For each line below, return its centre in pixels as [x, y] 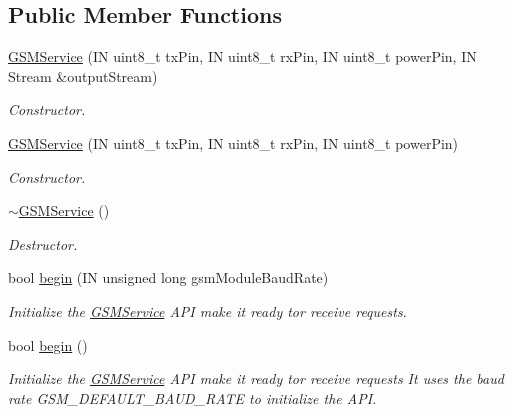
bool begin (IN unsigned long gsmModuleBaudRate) [168, 277]
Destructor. [43, 243]
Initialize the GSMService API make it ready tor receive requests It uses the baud [256, 378]
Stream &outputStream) [83, 75]
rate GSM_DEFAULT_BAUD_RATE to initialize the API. [192, 397]
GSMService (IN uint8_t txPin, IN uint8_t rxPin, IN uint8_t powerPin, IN [242, 56]
